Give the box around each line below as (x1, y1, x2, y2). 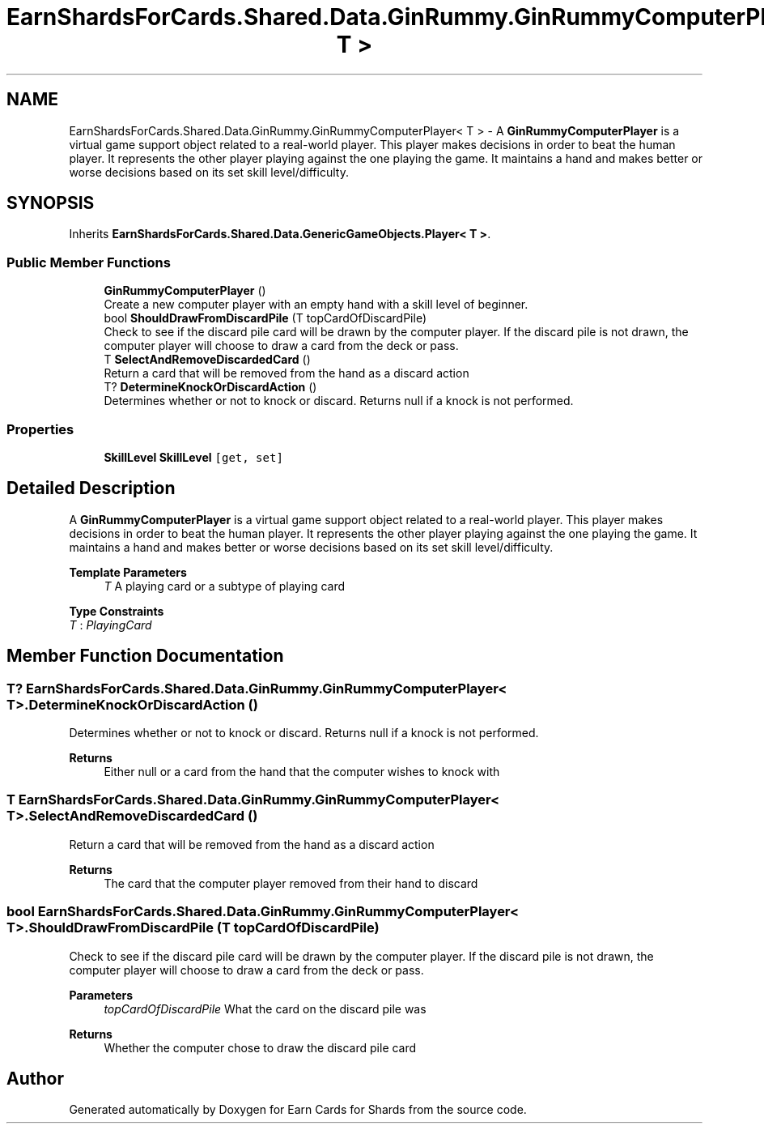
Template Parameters (69, 565, 187, 579)
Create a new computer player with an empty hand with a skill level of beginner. (104, 297, 528, 312)
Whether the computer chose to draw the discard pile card (104, 1040, 417, 1055)
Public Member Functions (6, 254, 171, 271)
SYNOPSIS (6, 193, 95, 214)
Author (6, 1068, 64, 1089)
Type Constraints (69, 603, 164, 618)
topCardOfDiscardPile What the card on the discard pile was (104, 1001, 427, 1016)
